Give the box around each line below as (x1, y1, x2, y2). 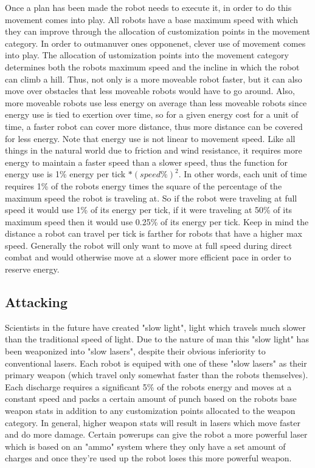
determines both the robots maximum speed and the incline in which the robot (5, 60, 300, 73)
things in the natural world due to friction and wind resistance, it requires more (5, 144, 302, 157)
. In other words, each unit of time (178, 168, 307, 180)
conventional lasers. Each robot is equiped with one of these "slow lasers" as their (5, 356, 307, 369)
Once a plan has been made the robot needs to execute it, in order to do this (5, 1, 292, 13)
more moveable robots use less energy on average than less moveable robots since (5, 96, 307, 109)
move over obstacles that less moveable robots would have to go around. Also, (5, 84, 295, 97)
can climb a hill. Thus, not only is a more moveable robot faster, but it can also (5, 72, 302, 85)
